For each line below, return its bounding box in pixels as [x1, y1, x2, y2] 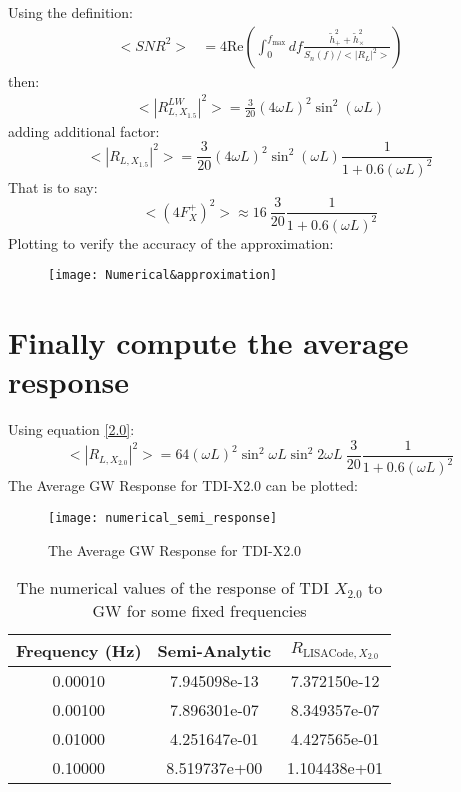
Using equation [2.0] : [8, 419, 135, 440]
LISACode [302, 647, 354, 659]
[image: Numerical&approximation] [48, 268, 278, 283]
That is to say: [8, 176, 98, 197]
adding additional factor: [8, 120, 160, 141]
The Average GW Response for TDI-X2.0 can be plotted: [8, 475, 358, 496]
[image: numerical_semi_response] [48, 510, 278, 525]
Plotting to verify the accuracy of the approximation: [8, 232, 334, 253]
